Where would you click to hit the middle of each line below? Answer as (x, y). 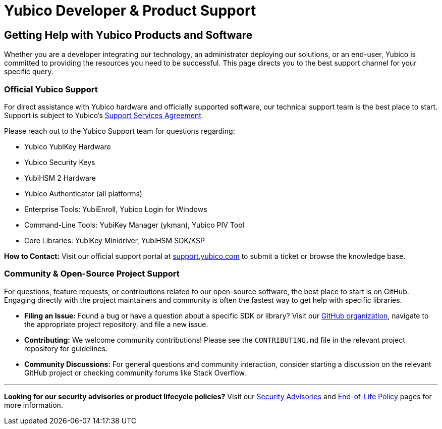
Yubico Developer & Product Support (130, 11)
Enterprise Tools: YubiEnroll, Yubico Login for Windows (116, 209)
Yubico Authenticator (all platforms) (83, 193)
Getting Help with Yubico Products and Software (128, 35)
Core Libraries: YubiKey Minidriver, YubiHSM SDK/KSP (115, 240)
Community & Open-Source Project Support (92, 274)
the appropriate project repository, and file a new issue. (116, 324)
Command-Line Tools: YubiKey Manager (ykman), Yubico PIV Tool (134, 225)
